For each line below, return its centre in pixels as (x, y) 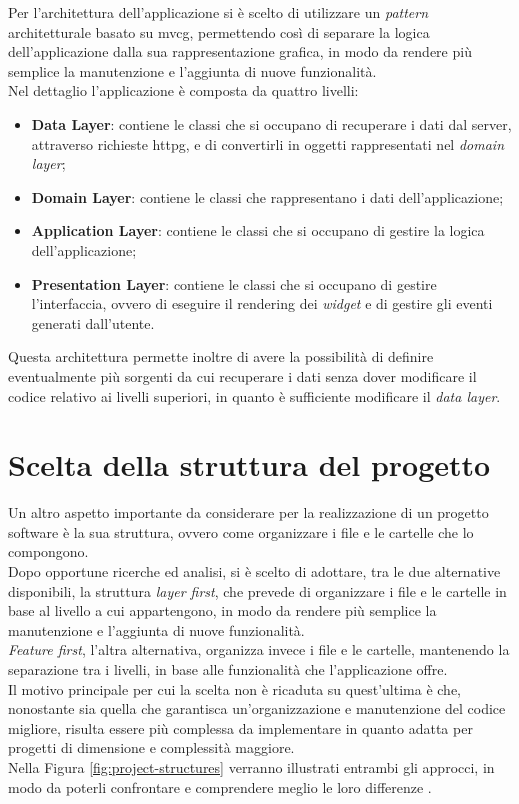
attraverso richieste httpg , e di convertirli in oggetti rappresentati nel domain (268, 143)
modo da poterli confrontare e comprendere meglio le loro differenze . (220, 786)
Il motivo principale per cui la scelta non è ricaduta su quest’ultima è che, (234, 688)
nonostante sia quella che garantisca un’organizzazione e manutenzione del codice (257, 708)
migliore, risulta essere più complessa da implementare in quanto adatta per (240, 727)
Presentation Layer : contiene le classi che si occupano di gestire (234, 283)
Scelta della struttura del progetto (249, 464)
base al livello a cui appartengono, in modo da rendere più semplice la (222, 610)
